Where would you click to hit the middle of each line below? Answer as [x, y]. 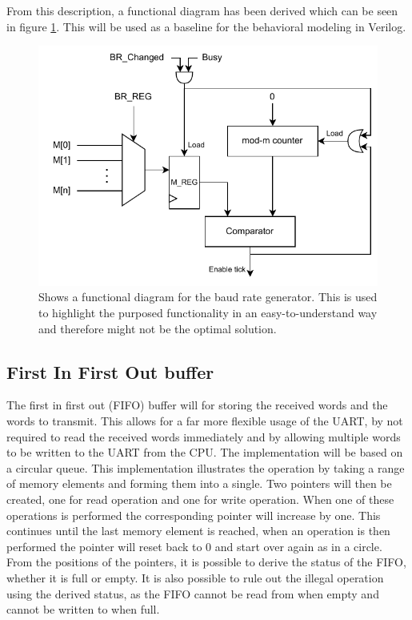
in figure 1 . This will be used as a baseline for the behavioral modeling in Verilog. [206, 26]
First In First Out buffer [110, 371]
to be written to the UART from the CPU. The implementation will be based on [205, 452]
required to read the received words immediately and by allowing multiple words [204, 436]
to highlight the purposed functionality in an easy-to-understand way [208, 312]
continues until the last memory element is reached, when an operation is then [198, 531]
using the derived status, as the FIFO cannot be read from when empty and [193, 593]
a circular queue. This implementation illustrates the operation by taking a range [206, 467]
